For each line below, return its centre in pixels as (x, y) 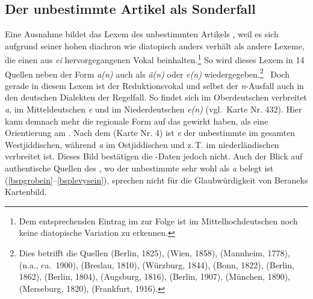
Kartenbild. (26, 192)
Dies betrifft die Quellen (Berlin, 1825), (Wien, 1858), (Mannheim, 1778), (154, 253)
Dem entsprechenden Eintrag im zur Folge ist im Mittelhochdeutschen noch (158, 220)
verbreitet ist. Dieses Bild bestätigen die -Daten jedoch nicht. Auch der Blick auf (154, 156)
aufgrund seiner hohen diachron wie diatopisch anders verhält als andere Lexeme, (155, 45)
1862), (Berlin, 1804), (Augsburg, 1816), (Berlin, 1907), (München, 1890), (154, 276)
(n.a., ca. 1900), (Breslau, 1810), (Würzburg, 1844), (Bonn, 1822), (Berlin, (156, 264)
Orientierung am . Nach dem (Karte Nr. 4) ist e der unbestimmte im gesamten (150, 133)
